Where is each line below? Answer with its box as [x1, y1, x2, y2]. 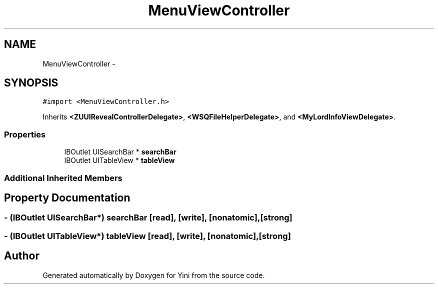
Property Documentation [4, 191, 130, 204]
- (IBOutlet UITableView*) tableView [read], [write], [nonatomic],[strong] [4, 230, 291, 241]
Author [4, 249, 39, 262]
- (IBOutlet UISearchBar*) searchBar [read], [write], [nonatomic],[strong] [4, 212, 292, 223]
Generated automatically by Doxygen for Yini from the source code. [42, 270, 265, 279]
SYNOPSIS [4, 76, 58, 89]
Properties [4, 129, 46, 139]
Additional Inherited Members [4, 172, 122, 183]
